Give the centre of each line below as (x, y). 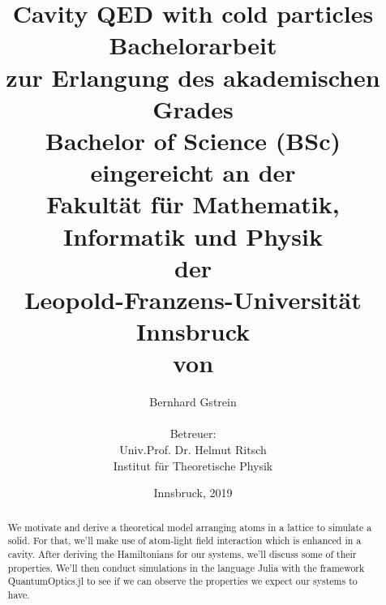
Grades (193, 108)
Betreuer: (193, 433)
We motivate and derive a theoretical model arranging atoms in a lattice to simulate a (190, 527)
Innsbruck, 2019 (193, 493)
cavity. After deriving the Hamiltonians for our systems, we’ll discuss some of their (182, 554)
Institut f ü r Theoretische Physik (193, 465)
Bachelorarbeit (193, 45)
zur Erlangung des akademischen (193, 77)
